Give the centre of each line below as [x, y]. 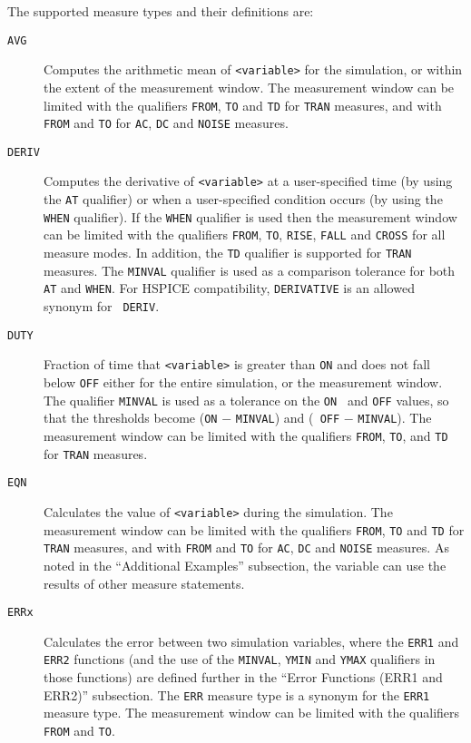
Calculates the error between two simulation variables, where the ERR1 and [251, 641]
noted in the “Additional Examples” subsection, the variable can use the [245, 565]
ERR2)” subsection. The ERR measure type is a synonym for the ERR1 [237, 694]
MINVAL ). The [395, 418]
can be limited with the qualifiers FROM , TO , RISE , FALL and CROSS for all [245, 235]
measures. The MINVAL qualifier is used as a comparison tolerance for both [250, 270]
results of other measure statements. [144, 583]
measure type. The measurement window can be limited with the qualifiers [252, 713]
